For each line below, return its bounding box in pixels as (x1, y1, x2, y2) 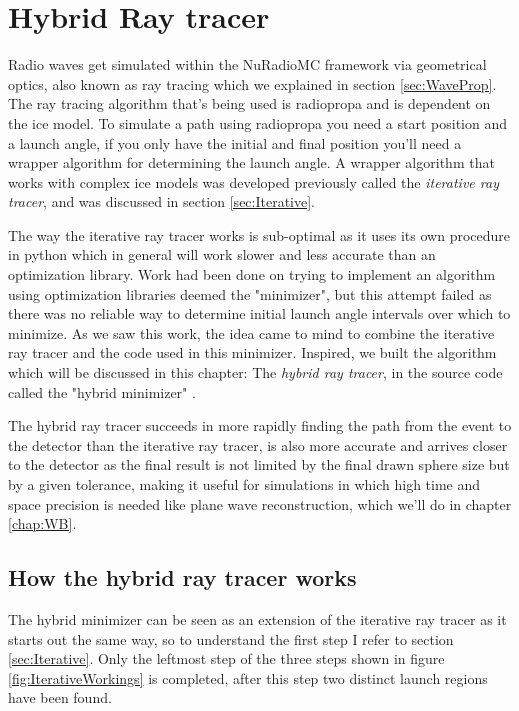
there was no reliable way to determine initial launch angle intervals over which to (8, 303, 511, 324)
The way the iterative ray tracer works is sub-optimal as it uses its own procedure (8, 224, 511, 245)
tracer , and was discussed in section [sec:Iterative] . (8, 191, 316, 212)
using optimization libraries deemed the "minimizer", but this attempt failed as (8, 283, 492, 304)
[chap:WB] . (8, 513, 77, 534)
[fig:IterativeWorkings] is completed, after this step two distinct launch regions (8, 667, 488, 688)
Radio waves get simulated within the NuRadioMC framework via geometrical (8, 54, 487, 75)
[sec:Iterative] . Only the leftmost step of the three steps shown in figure (8, 648, 445, 669)
